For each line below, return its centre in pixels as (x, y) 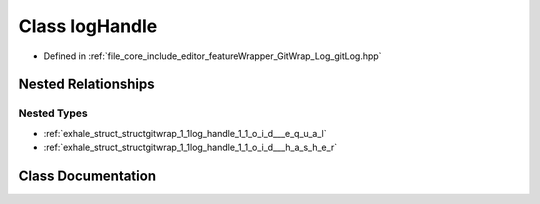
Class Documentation (87, 175)
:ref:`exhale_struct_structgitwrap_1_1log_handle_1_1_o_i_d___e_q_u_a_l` (185, 133)
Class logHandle (88, 26)
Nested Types (53, 113)
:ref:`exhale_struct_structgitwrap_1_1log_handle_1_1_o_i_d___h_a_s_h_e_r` (190, 147)
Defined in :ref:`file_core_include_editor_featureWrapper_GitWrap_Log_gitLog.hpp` (212, 56)
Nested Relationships (86, 84)
